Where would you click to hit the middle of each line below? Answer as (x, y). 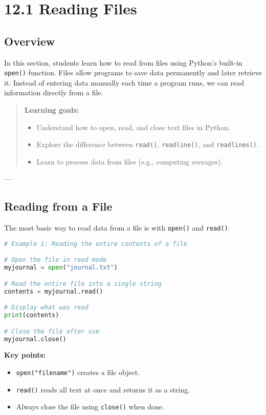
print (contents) (32, 315)
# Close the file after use (52, 331)
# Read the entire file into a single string (83, 284)
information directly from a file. (54, 92)
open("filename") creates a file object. (78, 372)
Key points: (25, 355)
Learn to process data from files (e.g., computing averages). (130, 161)
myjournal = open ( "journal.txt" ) (61, 268)
